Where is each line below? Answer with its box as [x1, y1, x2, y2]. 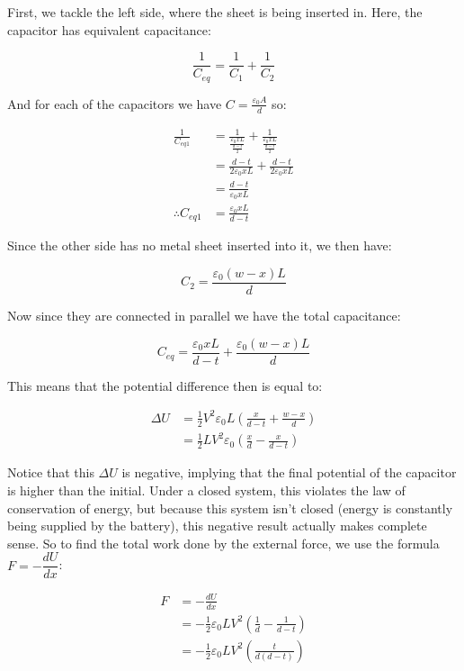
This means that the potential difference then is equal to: [7, 376, 323, 394]
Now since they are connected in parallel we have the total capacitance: [7, 306, 401, 325]
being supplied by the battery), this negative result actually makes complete [7, 516, 427, 535]
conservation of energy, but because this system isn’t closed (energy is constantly [7, 498, 453, 517]
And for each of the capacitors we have [7, 94, 222, 113]
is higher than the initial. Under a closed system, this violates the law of [7, 480, 406, 499]
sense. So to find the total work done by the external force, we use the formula [7, 533, 440, 552]
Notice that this [7, 463, 94, 482]
